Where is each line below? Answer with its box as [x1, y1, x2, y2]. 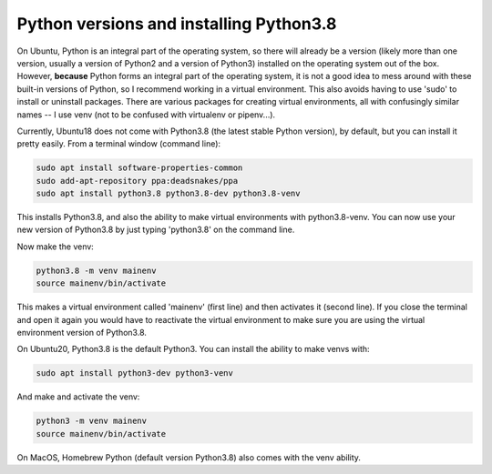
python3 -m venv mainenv [36, 416, 148, 427]
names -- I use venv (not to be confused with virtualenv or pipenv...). [16, 109, 276, 120]
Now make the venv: [16, 241, 95, 252]
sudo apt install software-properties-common [36, 163, 243, 173]
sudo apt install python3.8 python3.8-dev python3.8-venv [36, 188, 301, 199]
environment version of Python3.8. [16, 327, 148, 338]
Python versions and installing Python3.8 [16, 14, 337, 34]
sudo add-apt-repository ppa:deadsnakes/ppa [36, 176, 239, 186]
